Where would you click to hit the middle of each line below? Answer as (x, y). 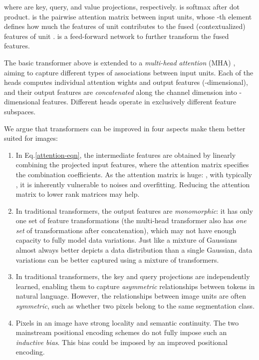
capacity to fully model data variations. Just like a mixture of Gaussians (127, 240)
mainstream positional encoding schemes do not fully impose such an (121, 332)
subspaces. (20, 111)
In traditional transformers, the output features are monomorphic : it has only (134, 210)
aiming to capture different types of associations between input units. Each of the (129, 72)
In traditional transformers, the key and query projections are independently (133, 276)
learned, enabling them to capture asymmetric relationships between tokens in (135, 286)
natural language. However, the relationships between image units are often (131, 296)
